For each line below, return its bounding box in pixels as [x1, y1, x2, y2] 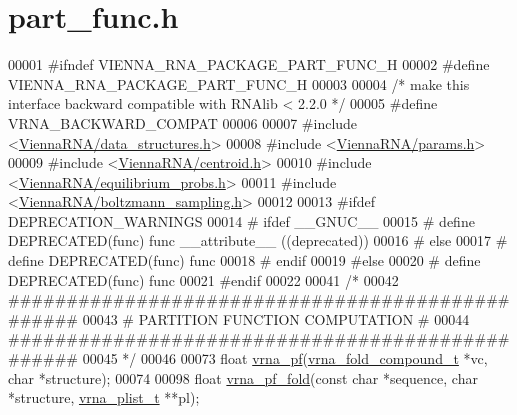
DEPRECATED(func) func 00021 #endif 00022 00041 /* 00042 [8, 269, 399, 290]
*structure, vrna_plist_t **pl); [8, 387, 200, 408]
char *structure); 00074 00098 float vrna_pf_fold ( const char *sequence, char [8, 367, 478, 388]
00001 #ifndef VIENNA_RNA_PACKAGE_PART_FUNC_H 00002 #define [8, 54, 490, 75]
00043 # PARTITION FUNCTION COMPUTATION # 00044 [82, 308, 470, 329]
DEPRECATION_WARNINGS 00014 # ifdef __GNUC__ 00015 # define [8, 210, 475, 231]
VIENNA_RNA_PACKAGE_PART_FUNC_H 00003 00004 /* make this [8, 73, 470, 94]
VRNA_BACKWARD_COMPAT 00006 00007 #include [8, 112, 358, 133]
